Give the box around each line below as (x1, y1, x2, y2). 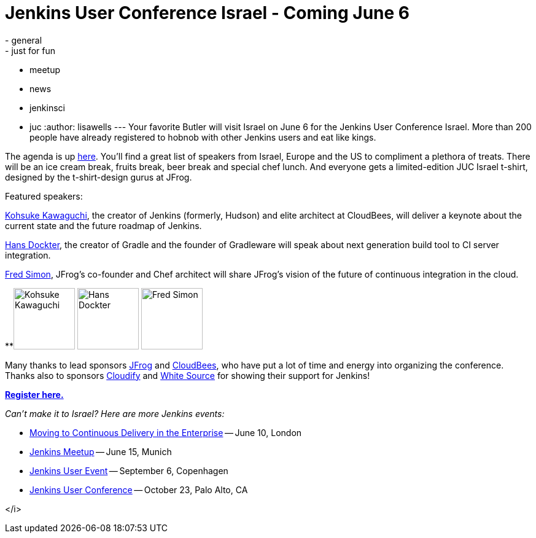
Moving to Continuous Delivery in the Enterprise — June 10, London (29, 427, 302, 438)
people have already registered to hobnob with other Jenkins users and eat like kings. (29, 131, 376, 142)
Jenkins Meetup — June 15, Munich (29, 446, 172, 457)
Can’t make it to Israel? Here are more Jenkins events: (5, 408, 225, 419)
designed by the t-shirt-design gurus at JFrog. (5, 171, 192, 182)
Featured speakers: (5, 190, 83, 201)
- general (5, 34, 42, 45)
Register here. (5, 389, 64, 400)
